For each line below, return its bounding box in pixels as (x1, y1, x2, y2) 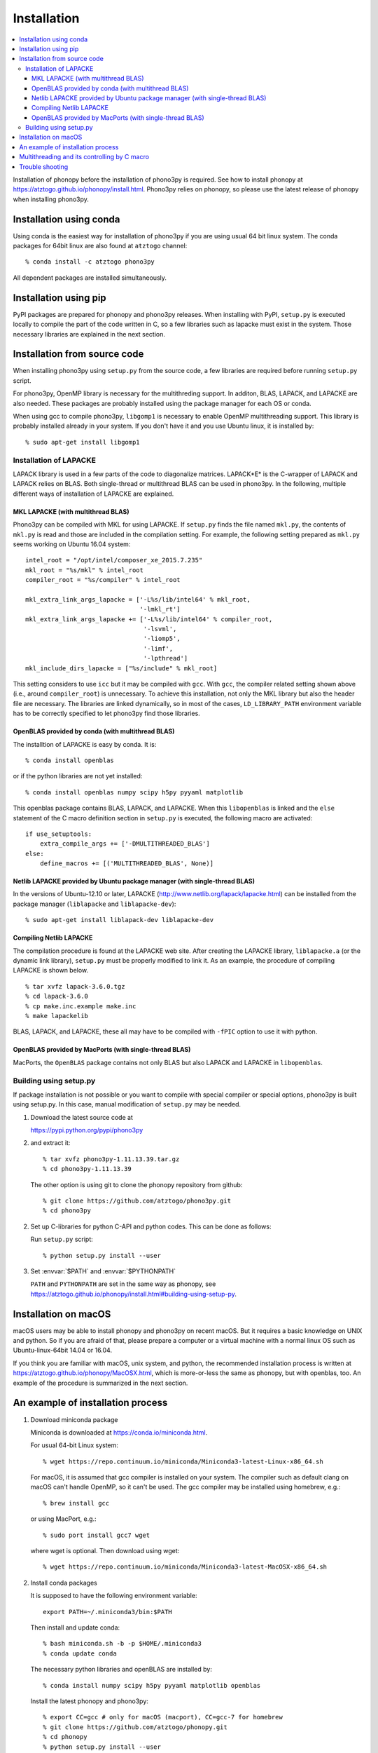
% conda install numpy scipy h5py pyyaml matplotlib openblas (43, 1681, 261, 1689)
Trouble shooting (19, 162, 69, 171)
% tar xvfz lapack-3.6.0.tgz (25, 982, 125, 990)
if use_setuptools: (25, 830, 92, 838)
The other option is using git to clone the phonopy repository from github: (30, 1180, 243, 1189)
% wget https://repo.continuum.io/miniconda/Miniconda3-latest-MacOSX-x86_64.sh (43, 1563, 328, 1571)
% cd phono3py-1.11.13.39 (43, 1165, 132, 1173)
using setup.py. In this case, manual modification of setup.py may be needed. (13, 1100, 241, 1109)
